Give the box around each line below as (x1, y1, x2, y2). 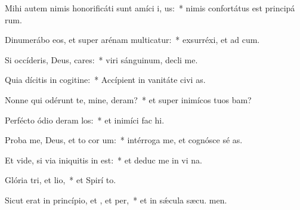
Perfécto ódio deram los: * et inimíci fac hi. (5, 113, 165, 126)
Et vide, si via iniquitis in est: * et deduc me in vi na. (5, 153, 202, 166)
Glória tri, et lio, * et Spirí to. (5, 174, 116, 186)
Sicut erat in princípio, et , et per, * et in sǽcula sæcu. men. (5, 193, 227, 206)
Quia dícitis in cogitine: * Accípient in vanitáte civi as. (5, 73, 206, 86)
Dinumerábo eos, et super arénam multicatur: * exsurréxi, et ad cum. (5, 33, 260, 46)
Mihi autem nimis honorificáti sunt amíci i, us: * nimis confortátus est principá (5, 2, 295, 14)
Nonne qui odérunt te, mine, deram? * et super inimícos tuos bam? (5, 93, 252, 106)
